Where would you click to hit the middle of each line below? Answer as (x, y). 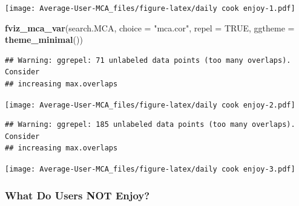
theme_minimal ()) (44, 40)
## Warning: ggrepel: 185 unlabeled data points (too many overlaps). (150, 125)
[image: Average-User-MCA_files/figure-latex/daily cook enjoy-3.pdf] (150, 169)
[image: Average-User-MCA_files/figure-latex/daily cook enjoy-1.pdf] (150, 8)
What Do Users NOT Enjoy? (77, 195)
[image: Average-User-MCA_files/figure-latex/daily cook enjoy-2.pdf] (150, 105)
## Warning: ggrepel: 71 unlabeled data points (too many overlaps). (148, 60)
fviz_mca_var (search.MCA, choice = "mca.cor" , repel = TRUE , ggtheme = (150, 27)
